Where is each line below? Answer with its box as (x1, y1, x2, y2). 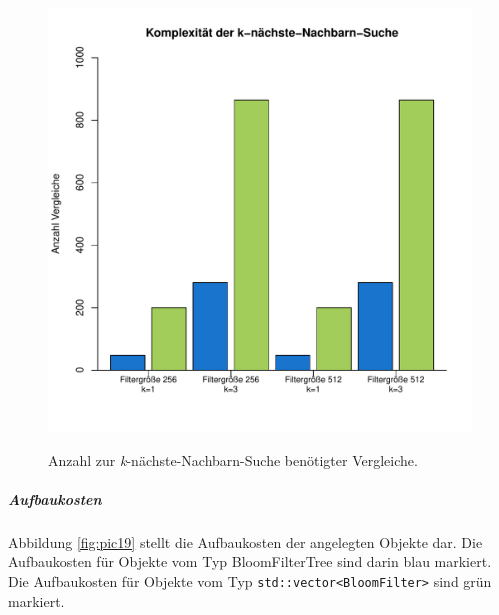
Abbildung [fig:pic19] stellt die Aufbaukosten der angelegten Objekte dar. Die (8, 531, 483, 552)
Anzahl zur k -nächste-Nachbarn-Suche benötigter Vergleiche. (48, 449, 418, 470)
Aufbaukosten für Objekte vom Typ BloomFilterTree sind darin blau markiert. (8, 551, 492, 572)
